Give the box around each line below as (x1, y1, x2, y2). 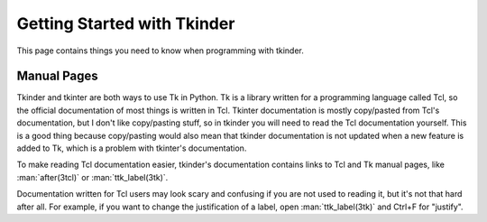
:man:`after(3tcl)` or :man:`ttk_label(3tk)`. (16, 171, 169, 182)
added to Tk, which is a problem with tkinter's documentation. (16, 143, 247, 153)
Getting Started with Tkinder (16, 14, 235, 33)
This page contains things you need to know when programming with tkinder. (16, 45, 304, 56)
